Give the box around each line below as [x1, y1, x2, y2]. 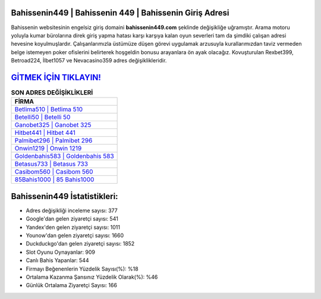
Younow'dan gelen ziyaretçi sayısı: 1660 [26, 232, 124, 239]
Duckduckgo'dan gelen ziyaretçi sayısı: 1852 [26, 240, 135, 247]
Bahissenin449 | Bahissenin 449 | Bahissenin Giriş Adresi [11, 8, 229, 18]
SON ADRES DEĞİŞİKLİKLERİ [11, 89, 93, 97]
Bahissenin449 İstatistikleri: [11, 191, 118, 202]
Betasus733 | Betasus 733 [14, 160, 89, 168]
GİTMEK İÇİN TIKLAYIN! [11, 72, 101, 83]
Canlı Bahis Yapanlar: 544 [26, 257, 89, 264]
